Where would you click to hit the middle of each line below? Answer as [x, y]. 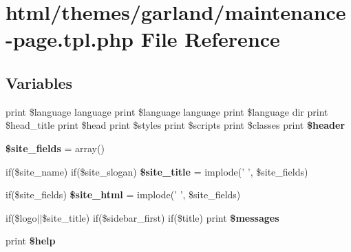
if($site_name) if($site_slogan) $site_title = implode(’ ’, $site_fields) [157, 171]
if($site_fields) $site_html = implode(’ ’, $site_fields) [123, 195]
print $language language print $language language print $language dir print [167, 111]
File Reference [210, 39]
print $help [31, 241]
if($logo [21, 217]
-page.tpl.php [70, 39]
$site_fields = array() [55, 148]
